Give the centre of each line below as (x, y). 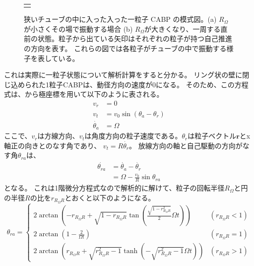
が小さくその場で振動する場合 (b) (78, 29)
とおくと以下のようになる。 (110, 197)
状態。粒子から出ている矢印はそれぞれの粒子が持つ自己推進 (135, 38)
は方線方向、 (58, 136)
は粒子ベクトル (212, 136)
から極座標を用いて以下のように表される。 (94, 94)
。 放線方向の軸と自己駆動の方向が (186, 145)
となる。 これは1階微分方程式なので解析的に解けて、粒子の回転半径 (114, 188)
